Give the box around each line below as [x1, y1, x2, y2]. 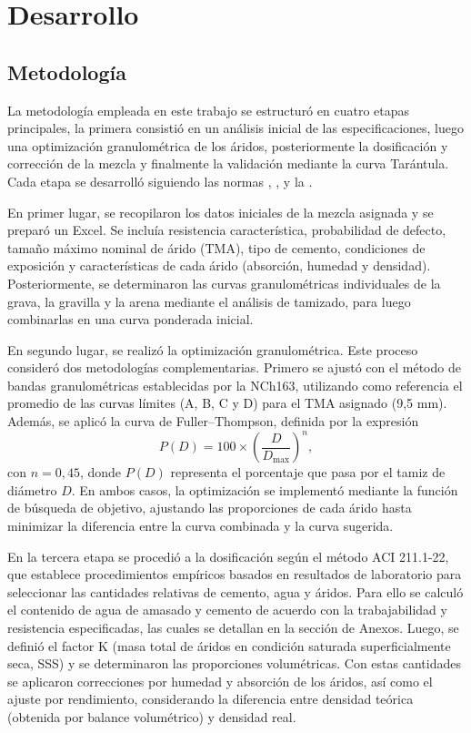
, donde [79, 463, 122, 482]
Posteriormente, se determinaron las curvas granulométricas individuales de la [7, 273, 441, 292]
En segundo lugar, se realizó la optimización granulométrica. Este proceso [7, 340, 418, 359]
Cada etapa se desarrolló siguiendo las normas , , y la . [7, 171, 313, 190]
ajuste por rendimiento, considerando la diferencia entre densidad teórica [7, 689, 414, 708]
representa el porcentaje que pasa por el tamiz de [170, 463, 446, 482]
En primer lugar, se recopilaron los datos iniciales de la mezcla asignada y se [7, 202, 434, 221]
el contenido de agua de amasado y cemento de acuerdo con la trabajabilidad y [7, 600, 447, 619]
